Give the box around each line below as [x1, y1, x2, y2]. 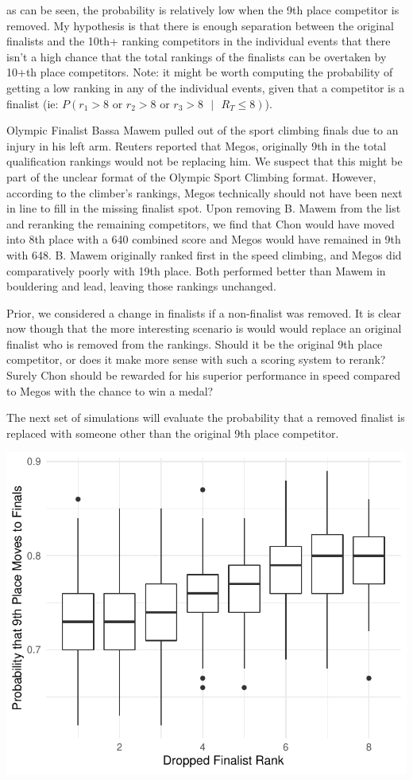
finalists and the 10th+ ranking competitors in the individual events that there [6, 33, 391, 49]
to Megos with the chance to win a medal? [6, 382, 214, 399]
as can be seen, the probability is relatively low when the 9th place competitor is [6, 2, 399, 18]
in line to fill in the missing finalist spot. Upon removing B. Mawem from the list [6, 200, 401, 216]
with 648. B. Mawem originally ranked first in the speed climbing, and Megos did [6, 246, 402, 263]
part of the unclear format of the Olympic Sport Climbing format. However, [6, 168, 376, 185]
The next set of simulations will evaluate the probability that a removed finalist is [6, 409, 405, 426]
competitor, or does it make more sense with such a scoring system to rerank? [6, 351, 386, 368]
